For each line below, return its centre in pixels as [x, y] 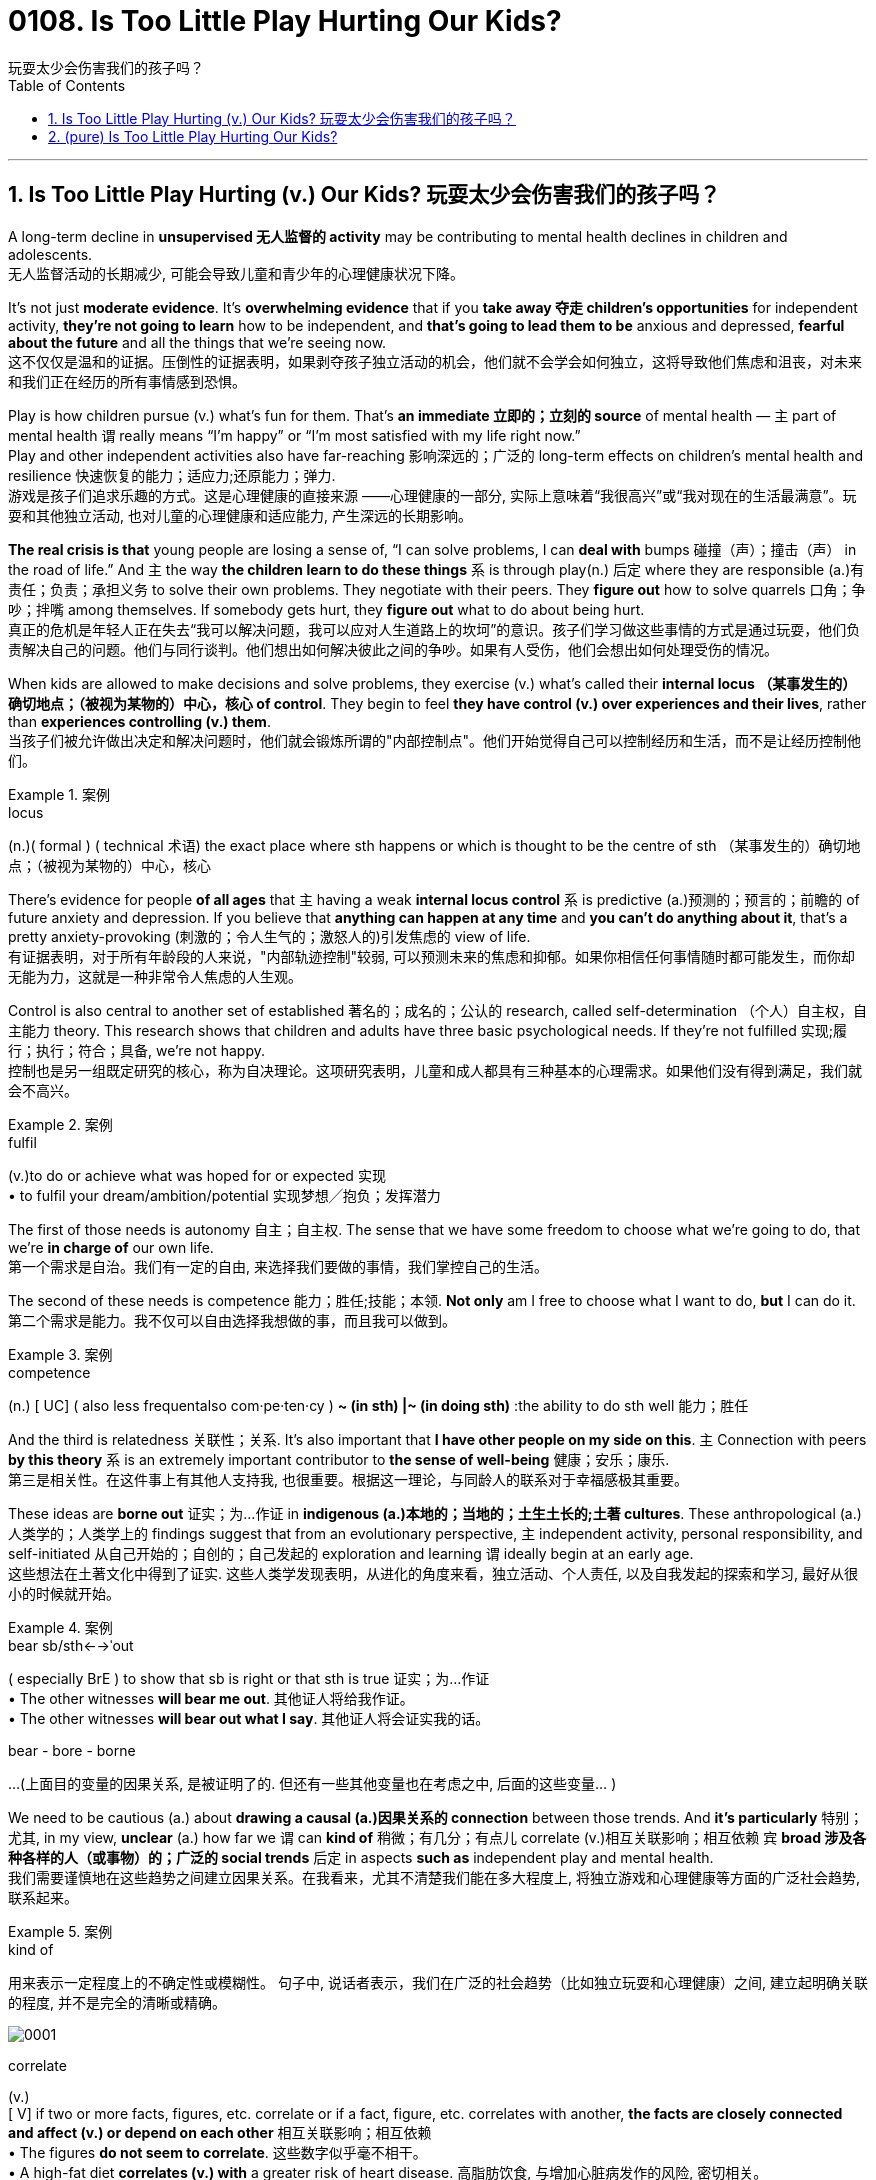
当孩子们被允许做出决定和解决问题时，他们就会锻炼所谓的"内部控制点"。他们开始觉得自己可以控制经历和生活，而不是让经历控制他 [435, 740]
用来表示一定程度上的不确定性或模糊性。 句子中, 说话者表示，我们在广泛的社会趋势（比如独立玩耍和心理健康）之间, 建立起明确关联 [438, 1982]
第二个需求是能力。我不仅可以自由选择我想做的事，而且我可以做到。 [232, 1320]
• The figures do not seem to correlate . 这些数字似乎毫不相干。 [217, 2152]
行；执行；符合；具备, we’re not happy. [136, 1050]
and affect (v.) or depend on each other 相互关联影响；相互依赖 [220, 2132]
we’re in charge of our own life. [111, 1247]
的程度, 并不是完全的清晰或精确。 [117, 2002]
